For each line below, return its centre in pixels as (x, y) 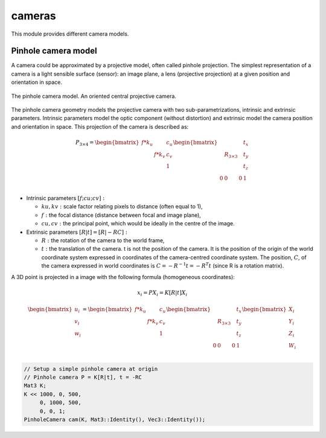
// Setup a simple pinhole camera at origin (91, 369)
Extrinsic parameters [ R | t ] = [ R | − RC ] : (77, 232)
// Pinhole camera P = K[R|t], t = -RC (83, 377)
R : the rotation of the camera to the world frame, (103, 240)
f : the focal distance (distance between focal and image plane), (121, 215)
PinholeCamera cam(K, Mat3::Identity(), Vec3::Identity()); (115, 420)
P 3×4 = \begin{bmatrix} (108, 143)
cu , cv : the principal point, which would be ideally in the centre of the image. (138, 224)
